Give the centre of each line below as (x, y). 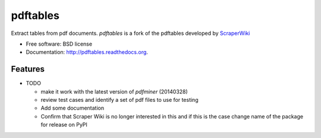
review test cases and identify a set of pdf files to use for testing (119, 100)
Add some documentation (72, 108)
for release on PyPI (64, 125)
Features (28, 69)
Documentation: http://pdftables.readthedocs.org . (87, 52)
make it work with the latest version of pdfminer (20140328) (114, 91)
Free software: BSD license (59, 44)
